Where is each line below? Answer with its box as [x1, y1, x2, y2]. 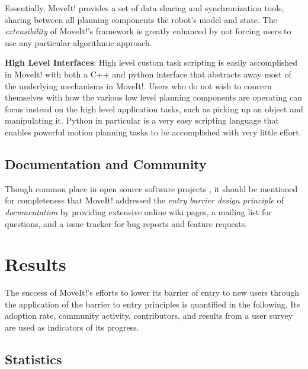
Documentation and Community [5, 154, 207, 173]
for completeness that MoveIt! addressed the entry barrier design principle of [5, 194, 284, 206]
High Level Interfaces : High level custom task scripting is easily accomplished [5, 56, 298, 69]
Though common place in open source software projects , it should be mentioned [5, 182, 298, 195]
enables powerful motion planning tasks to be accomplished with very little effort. [5, 125, 301, 138]
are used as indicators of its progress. [5, 321, 139, 334]
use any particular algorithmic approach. [5, 36, 152, 48]
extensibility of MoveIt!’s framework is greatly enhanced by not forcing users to [5, 25, 291, 37]
